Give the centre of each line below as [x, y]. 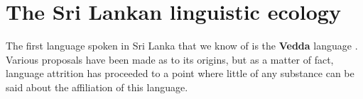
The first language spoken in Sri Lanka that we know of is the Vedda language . [182, 46]
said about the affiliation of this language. [97, 87]
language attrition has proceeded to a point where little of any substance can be [180, 73]
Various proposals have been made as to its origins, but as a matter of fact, [170, 59]
